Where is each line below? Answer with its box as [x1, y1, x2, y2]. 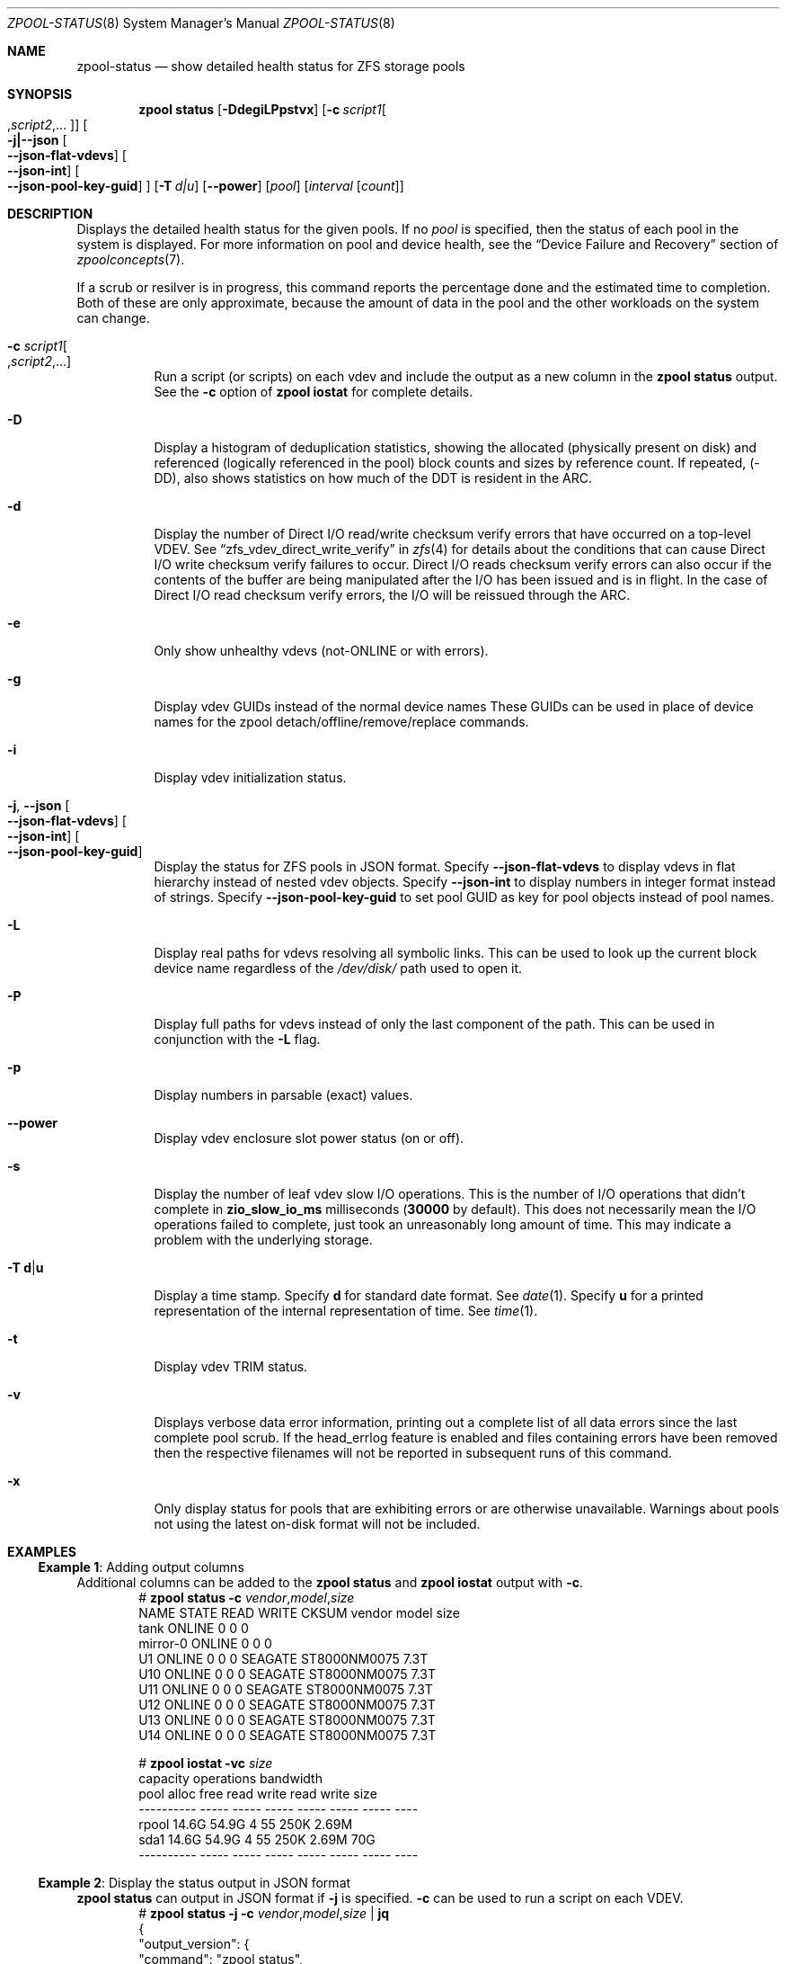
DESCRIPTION [7, 206, 93, 221]
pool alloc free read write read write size [138, 1786, 377, 1801]
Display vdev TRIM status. [154, 1359, 308, 1374]
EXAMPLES [7, 1544, 76, 1559]
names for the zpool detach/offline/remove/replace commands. [154, 714, 529, 729]
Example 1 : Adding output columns [38, 1559, 244, 1575]
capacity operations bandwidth [138, 1771, 323, 1786]
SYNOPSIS [7, 86, 73, 102]
